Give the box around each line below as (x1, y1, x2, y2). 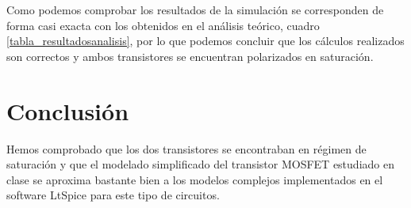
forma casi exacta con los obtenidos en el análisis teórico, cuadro (6, 17, 320, 33)
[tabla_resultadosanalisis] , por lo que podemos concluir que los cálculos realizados (6, 32, 405, 49)
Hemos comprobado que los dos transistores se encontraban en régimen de (6, 140, 367, 157)
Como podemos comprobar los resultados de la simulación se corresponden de (6, 2, 384, 17)
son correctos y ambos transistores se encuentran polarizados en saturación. (6, 47, 374, 64)
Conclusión (6, 94, 129, 127)
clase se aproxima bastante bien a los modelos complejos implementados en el (6, 171, 383, 187)
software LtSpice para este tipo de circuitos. (6, 187, 220, 203)
